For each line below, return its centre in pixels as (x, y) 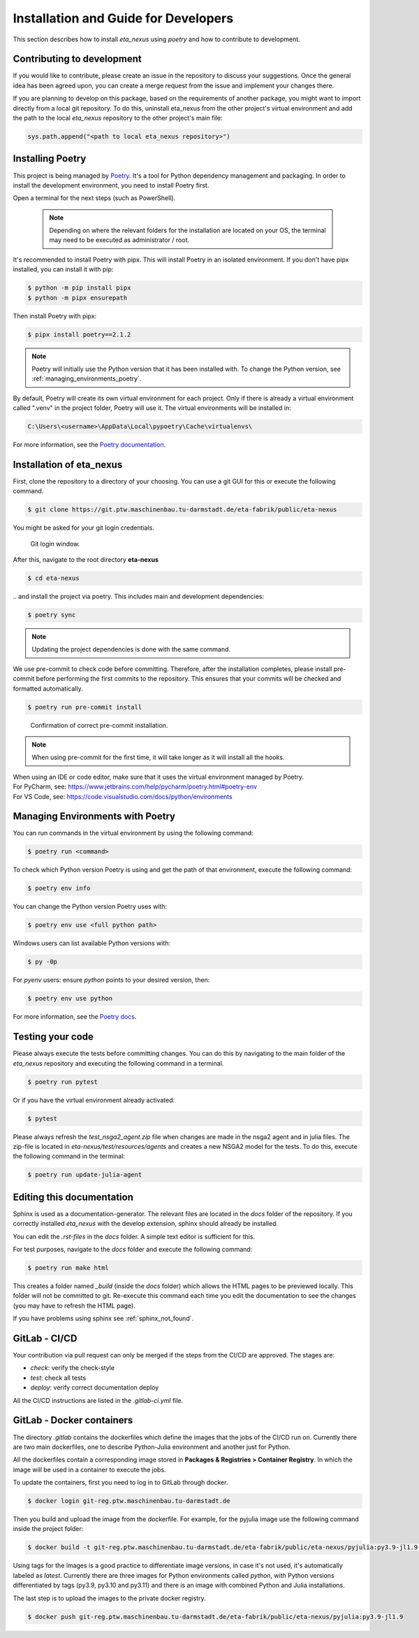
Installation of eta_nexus (68, 464)
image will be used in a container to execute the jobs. (90, 1469)
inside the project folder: (48, 1529)
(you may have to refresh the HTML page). (74, 1306)
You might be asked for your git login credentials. (84, 528)
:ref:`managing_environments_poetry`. (87, 379)
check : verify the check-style (73, 1368)
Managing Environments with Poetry (94, 816)
